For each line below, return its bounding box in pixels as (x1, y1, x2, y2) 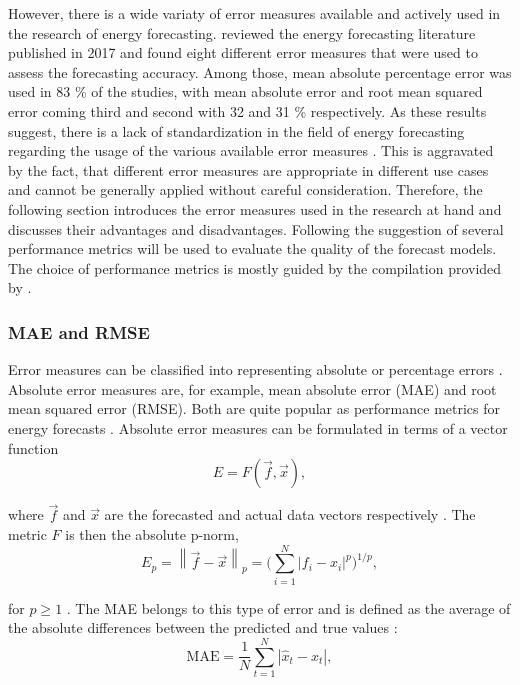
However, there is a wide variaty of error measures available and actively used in (8, 3, 501, 23)
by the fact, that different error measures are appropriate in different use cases (8, 159, 489, 180)
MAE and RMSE (8, 319, 150, 344)
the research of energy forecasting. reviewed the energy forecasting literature (8, 22, 476, 43)
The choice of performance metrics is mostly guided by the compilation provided (8, 257, 502, 278)
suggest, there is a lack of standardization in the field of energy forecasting (8, 120, 465, 141)
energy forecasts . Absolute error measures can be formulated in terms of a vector (8, 417, 508, 438)
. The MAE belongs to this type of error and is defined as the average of (66, 597, 511, 618)
